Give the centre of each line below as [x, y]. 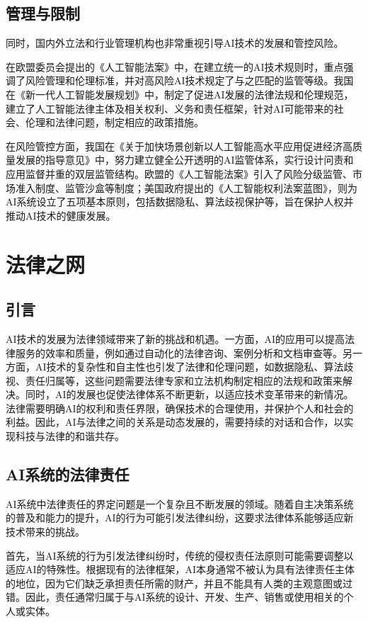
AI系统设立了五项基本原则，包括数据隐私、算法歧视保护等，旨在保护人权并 [180, 202]
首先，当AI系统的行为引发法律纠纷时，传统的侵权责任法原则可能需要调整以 [180, 555]
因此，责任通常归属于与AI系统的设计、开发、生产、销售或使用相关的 [184, 597]
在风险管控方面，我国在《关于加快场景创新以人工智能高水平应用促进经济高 [179, 146]
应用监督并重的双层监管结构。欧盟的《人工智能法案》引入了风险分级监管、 [179, 173]
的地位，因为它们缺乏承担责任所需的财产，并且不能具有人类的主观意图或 [174, 583]
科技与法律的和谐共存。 [70, 436]
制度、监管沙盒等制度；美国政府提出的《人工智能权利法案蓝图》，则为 [196, 187]
